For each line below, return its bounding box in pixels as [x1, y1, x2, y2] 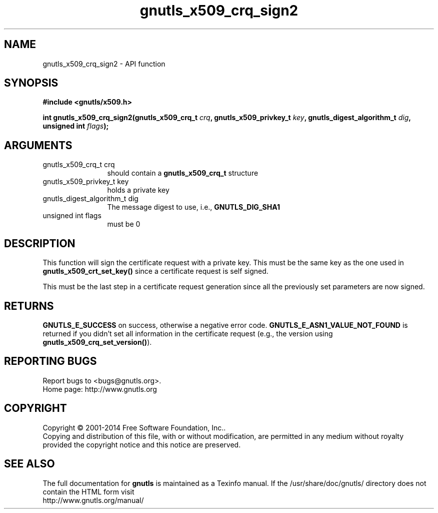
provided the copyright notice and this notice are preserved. [42, 440, 241, 449]
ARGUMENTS [4, 139, 72, 152]
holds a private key [107, 186, 169, 195]
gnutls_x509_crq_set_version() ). [42, 337, 152, 346]
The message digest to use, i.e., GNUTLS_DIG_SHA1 [107, 203, 280, 212]
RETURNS [4, 299, 54, 312]
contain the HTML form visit [42, 487, 134, 496]
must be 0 [107, 220, 140, 229]
